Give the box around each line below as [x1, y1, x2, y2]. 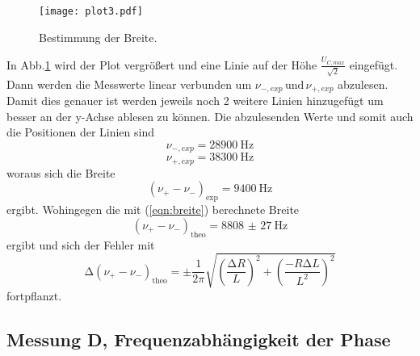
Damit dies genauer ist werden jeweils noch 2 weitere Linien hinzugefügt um [6, 92, 384, 109]
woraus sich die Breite [6, 164, 115, 181]
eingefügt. [349, 56, 398, 73]
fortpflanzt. [6, 287, 62, 304]
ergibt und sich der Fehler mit [6, 236, 155, 253]
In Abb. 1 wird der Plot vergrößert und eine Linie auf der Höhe [6, 56, 317, 73]
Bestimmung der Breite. [39, 28, 157, 45]
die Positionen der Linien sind [6, 124, 154, 140]
